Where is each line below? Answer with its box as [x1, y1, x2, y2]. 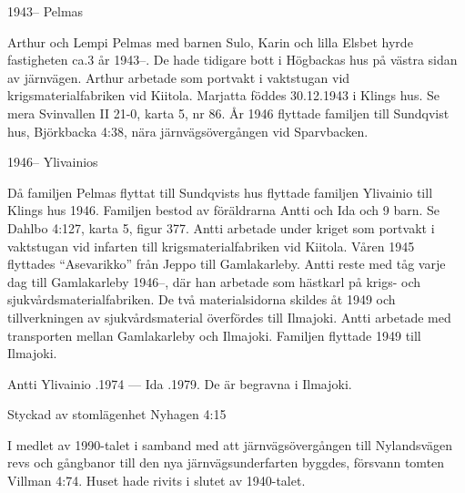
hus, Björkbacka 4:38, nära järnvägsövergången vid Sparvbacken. [7, 121, 369, 140]
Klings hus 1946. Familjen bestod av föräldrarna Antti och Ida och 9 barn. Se [7, 200, 440, 220]
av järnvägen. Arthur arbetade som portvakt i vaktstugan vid [7, 67, 350, 87]
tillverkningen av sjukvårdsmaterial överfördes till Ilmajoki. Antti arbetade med [7, 307, 451, 326]
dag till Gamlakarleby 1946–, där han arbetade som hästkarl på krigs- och [7, 272, 420, 291]
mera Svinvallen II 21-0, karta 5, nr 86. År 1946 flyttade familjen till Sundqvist [7, 103, 450, 122]
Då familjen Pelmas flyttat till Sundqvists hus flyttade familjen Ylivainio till [7, 182, 433, 201]
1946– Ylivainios [7, 152, 98, 171]
